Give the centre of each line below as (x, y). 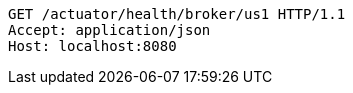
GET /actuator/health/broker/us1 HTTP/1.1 (177, 14)
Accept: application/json (109, 30)
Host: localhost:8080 (92, 46)
